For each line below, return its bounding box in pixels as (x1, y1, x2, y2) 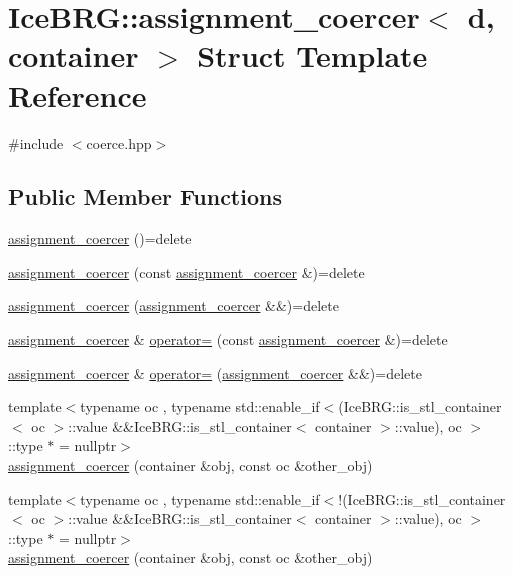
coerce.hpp (86, 132, 152, 153)
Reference (8, 74, 147, 115)
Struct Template (197, 35, 428, 76)
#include (8, 132, 64, 153)
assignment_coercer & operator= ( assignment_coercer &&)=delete (8, 362, 422, 383)
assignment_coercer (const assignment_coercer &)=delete (8, 261, 365, 282)
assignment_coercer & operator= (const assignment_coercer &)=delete (8, 329, 448, 350)
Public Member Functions (8, 181, 282, 212)
